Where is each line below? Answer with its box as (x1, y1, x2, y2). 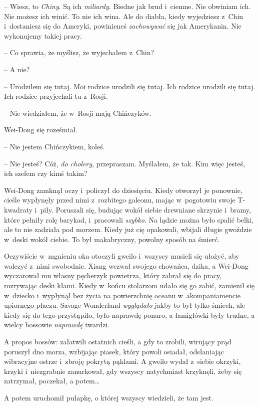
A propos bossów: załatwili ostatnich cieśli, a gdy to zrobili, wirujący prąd (4, 336, 231, 347)
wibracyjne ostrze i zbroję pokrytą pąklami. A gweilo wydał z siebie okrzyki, (4, 356, 241, 366)
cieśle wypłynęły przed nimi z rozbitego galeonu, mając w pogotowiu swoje (4, 194, 235, 205)
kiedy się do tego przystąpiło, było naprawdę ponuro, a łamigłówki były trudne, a (4, 309, 255, 320)
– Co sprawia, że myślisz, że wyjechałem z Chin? (4, 47, 154, 58)
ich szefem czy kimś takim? (4, 168, 87, 178)
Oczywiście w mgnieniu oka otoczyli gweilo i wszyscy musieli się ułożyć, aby (4, 251, 239, 261)
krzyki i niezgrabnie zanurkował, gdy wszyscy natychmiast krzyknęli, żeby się (4, 365, 242, 376)
